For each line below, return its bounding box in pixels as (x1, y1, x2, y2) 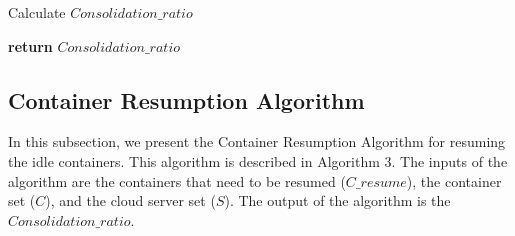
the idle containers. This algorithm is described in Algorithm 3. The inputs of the (8, 150, 508, 171)
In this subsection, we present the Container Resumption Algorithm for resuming (8, 131, 506, 152)
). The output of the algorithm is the (224, 190, 451, 211)
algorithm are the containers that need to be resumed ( (8, 170, 346, 191)
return (8, 35, 53, 56)
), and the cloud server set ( (45, 190, 216, 211)
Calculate (8, 2, 66, 22)
